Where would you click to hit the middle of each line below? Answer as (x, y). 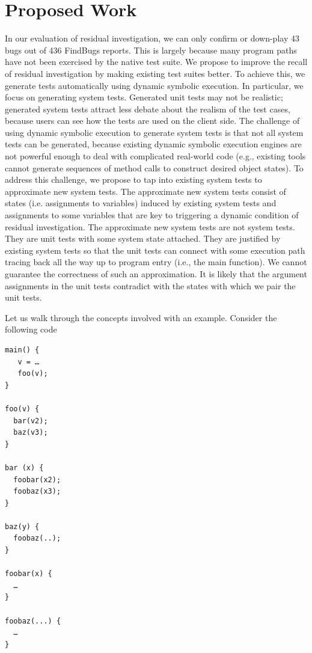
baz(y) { (22, 526)
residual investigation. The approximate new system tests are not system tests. (150, 226)
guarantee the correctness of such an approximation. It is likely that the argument (156, 274)
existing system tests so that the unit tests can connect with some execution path (155, 250)
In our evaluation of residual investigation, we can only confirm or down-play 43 (152, 38)
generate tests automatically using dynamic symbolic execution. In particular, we (154, 85)
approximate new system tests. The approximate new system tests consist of (145, 191)
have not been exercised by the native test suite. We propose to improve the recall (156, 62)
